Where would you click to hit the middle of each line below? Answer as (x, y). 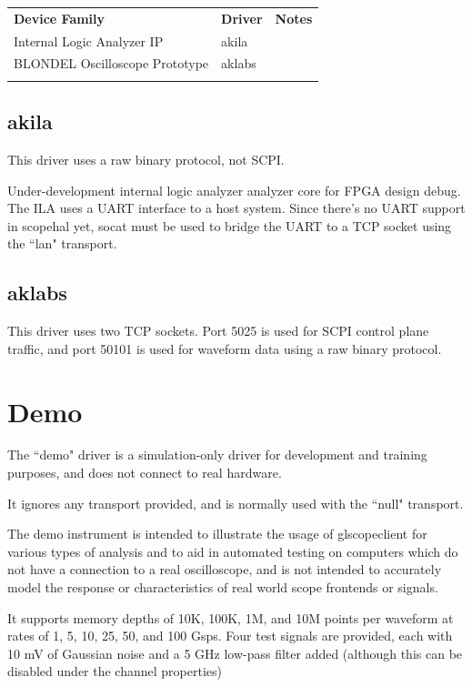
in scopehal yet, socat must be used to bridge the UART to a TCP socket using (230, 225)
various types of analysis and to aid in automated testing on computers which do (233, 551)
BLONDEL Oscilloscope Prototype (111, 63)
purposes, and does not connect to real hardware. (145, 473)
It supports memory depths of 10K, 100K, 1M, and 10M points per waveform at (231, 617)
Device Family (60, 18)
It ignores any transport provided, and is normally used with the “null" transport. (236, 503)
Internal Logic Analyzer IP (89, 40)
